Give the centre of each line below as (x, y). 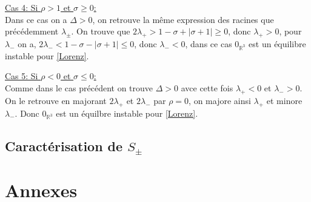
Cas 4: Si (22, 7)
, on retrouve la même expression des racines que (183, 19)
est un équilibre (277, 43)
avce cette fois (207, 87)
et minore (284, 100)
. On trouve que (101, 31)
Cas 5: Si (22, 76)
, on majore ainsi (220, 100)
